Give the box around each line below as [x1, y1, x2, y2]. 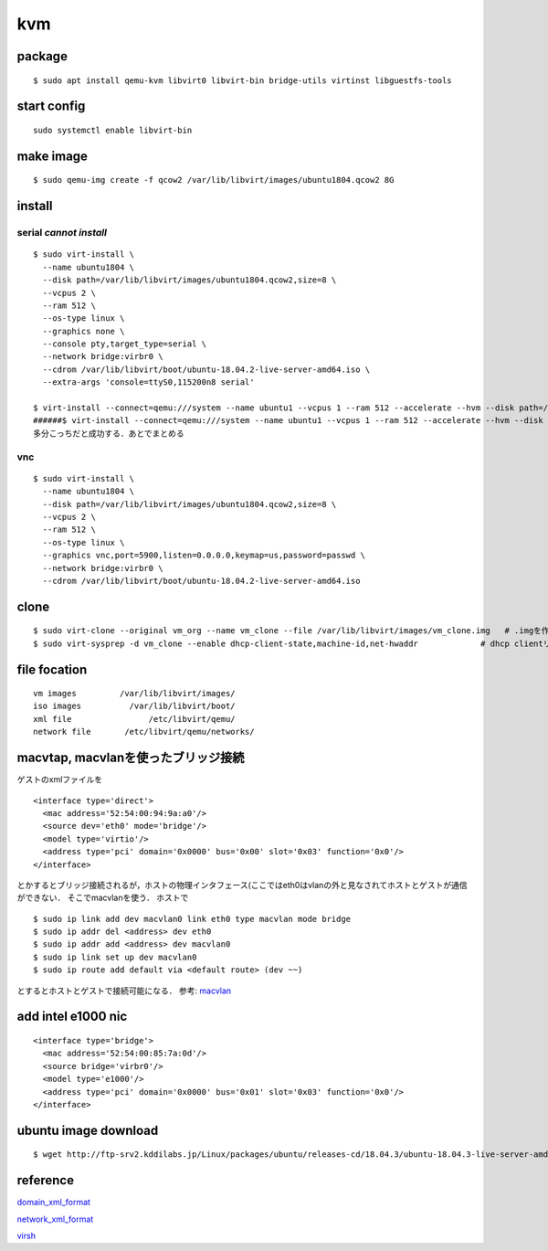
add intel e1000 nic [16, 1009, 128, 1024]
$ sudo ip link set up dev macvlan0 [33, 951, 197, 962]
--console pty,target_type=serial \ [42, 339, 207, 349]
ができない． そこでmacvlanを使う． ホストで [16, 892, 189, 904]
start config [16, 99, 86, 114]
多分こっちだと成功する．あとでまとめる [33, 428, 184, 439]
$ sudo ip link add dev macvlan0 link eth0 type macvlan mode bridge [33, 914, 352, 924]
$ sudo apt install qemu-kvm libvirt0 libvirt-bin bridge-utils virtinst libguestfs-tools [33, 75, 452, 86]
